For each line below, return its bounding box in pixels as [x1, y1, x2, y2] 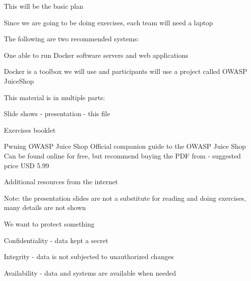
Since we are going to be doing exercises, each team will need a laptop [4, 17, 213, 27]
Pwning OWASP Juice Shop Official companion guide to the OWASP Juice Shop [4, 141, 246, 151]
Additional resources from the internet [4, 176, 118, 187]
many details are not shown [4, 202, 86, 212]
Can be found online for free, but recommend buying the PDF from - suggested [4, 150, 241, 160]
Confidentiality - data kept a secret [4, 235, 108, 245]
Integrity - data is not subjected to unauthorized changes [4, 251, 174, 262]
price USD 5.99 [4, 160, 49, 170]
